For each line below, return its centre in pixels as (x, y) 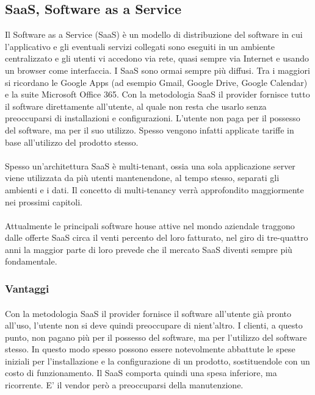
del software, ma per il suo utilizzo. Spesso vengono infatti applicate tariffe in (150, 130)
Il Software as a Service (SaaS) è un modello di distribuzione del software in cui (154, 34)
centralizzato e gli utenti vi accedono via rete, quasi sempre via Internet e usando (157, 58)
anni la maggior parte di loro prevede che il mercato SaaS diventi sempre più (149, 249)
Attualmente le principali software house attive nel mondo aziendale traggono (150, 225)
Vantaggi (27, 288)
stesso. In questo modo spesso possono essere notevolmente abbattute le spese (150, 349)
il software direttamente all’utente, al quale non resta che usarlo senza (136, 106)
